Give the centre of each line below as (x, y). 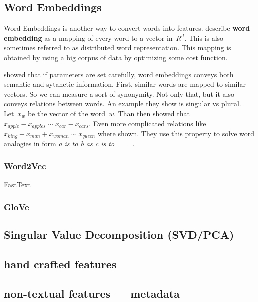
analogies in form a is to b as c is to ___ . (69, 144)
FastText (17, 185)
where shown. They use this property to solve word (176, 133)
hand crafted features (60, 264)
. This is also (204, 38)
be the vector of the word (67, 113)
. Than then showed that (152, 113)
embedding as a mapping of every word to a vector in (88, 38)
